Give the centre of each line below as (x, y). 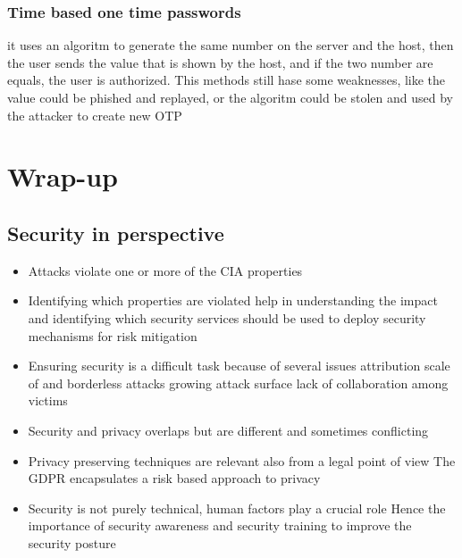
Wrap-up (63, 176)
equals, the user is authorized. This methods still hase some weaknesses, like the (227, 80)
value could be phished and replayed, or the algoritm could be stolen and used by (230, 97)
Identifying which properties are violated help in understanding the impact (233, 300)
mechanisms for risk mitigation (113, 335)
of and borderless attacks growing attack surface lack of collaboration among (238, 383)
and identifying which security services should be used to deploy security (227, 317)
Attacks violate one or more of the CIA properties (165, 270)
